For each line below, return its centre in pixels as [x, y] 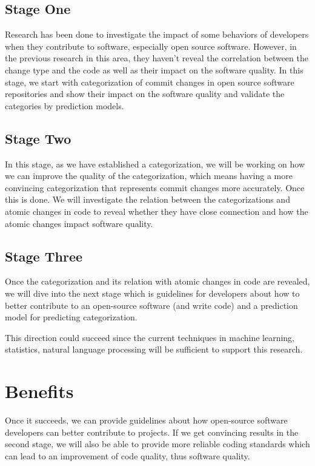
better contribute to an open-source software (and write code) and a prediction [151, 305]
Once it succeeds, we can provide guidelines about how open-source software [146, 420]
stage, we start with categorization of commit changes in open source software [150, 82]
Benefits [39, 391]
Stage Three [44, 256]
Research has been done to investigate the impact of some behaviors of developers [157, 34]
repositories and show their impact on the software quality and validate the [145, 94]
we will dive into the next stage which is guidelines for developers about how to [152, 293]
